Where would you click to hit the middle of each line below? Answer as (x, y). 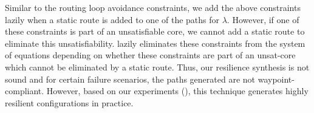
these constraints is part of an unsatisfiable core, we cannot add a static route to (155, 31)
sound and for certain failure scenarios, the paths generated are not (130, 79)
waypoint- (276, 79)
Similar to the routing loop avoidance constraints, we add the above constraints (153, 7)
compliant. (25, 91)
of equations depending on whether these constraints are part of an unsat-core (150, 55)
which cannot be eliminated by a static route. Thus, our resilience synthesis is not (157, 67)
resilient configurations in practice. (69, 102)
